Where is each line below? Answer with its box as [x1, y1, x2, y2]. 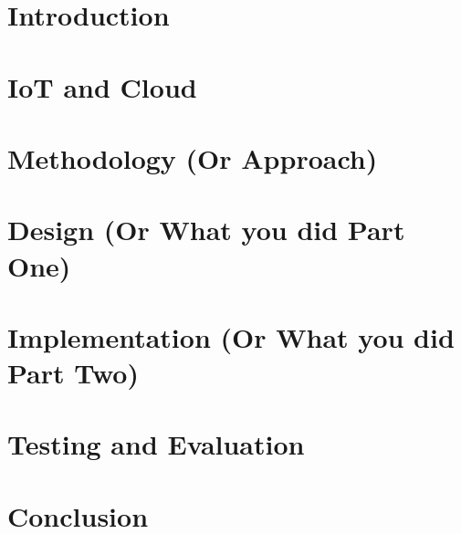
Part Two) [7, 354, 139, 392]
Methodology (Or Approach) [7, 139, 378, 176]
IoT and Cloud [7, 68, 197, 105]
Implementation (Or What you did [7, 318, 455, 355]
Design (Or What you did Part [7, 211, 405, 248]
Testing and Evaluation [7, 425, 305, 463]
